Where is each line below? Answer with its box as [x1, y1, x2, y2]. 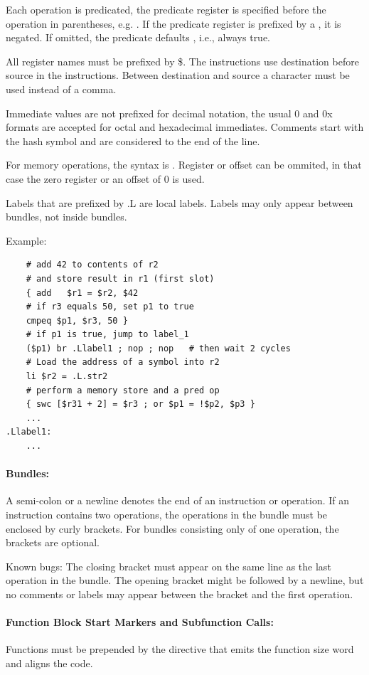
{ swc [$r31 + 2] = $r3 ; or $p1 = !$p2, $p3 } [26, 399, 255, 410]
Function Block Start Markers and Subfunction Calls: [6, 615, 274, 629]
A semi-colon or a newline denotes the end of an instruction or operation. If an [6, 493, 349, 508]
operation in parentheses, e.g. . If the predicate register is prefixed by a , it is [6, 16, 341, 31]
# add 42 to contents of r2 [26, 260, 159, 270]
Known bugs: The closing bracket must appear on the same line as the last [6, 558, 331, 573]
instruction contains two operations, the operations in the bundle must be [6, 507, 328, 522]
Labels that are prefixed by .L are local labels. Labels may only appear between [6, 195, 353, 210]
